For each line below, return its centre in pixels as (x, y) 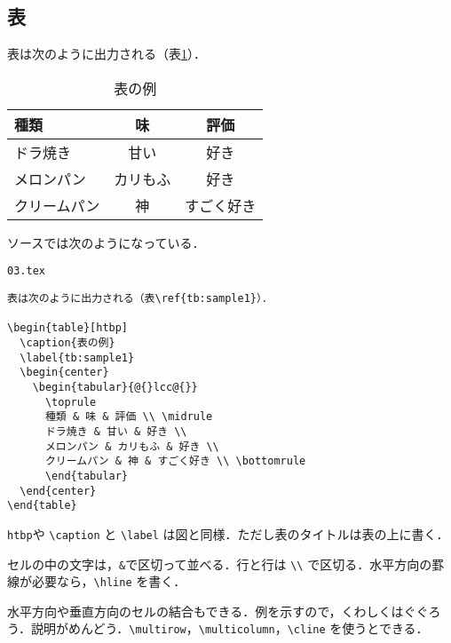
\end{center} (58, 491)
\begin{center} (64, 373)
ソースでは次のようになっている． (106, 242)
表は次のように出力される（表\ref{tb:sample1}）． (140, 299)
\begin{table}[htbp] (68, 328)
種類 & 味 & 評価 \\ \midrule (129, 417)
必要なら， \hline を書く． (109, 581)
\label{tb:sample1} (77, 357)
